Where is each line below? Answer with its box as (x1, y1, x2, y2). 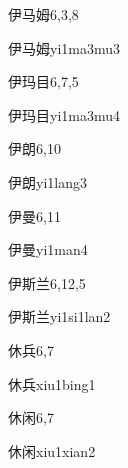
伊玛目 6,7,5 (8, 71, 79, 92)
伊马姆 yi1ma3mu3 (8, 37, 120, 58)
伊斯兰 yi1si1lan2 (8, 306, 111, 327)
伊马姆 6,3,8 (8, 4, 79, 24)
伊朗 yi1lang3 (8, 171, 87, 192)
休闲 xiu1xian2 (8, 440, 96, 461)
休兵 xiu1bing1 (8, 373, 96, 394)
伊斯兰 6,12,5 (8, 272, 86, 293)
